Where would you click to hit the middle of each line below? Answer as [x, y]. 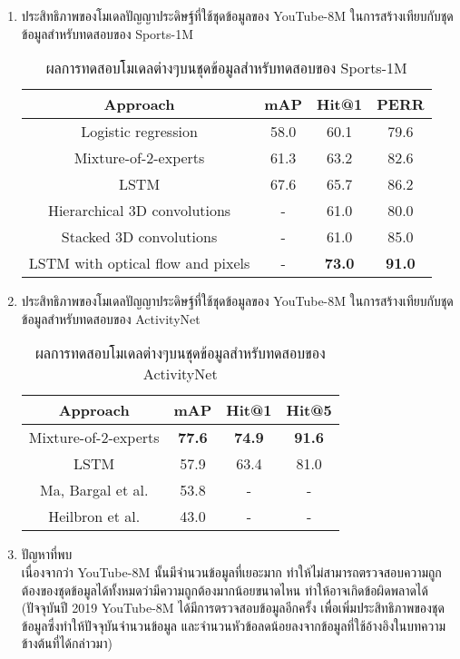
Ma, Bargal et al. [94, 490]
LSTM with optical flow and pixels [139, 263]
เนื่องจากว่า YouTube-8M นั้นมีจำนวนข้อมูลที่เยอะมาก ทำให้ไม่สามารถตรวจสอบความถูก [231, 571]
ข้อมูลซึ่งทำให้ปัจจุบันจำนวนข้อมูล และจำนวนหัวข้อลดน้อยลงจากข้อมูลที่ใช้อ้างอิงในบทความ [234, 625]
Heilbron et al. [94, 516]
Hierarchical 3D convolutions [139, 211]
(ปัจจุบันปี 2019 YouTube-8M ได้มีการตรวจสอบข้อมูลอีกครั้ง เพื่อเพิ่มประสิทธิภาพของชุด [233, 608]
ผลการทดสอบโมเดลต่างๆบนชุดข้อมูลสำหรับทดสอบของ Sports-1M [226, 68]
